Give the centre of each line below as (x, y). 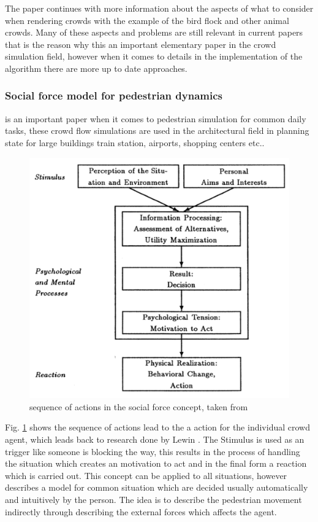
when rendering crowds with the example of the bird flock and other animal (147, 20)
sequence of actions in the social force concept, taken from (139, 406)
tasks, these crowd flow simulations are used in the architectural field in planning (157, 130)
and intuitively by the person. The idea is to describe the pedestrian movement (153, 500)
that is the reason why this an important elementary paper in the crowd (141, 44)
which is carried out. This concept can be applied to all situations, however (146, 475)
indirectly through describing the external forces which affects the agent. (141, 511)
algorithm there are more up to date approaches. (96, 68)
